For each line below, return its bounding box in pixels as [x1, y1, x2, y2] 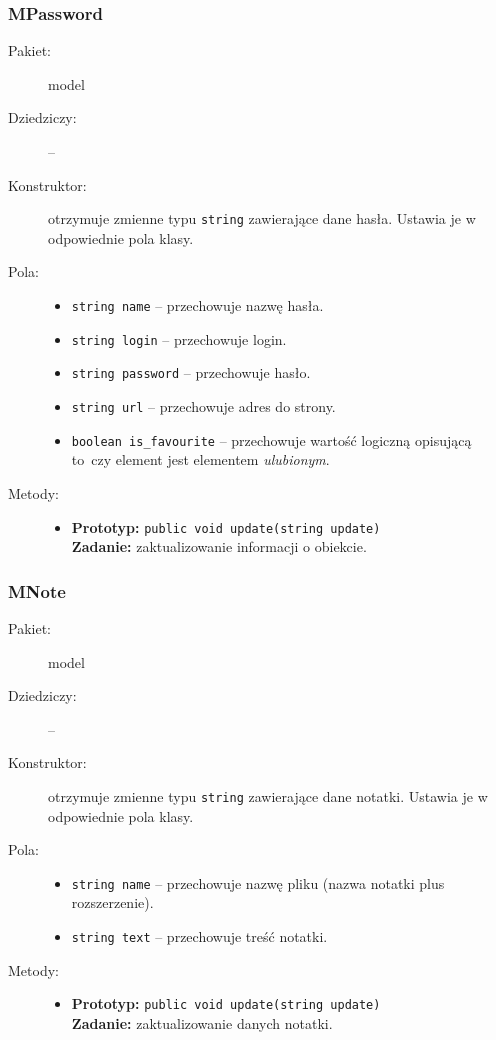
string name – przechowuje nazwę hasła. [71, 295, 324, 316]
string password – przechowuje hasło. [71, 362, 311, 383]
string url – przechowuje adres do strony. [71, 396, 336, 416]
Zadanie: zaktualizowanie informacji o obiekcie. [71, 536, 367, 557]
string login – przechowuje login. [71, 328, 287, 349]
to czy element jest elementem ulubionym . [71, 449, 330, 470]
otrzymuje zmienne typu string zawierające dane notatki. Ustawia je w [48, 785, 488, 806]
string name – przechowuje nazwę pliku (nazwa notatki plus [71, 872, 445, 893]
